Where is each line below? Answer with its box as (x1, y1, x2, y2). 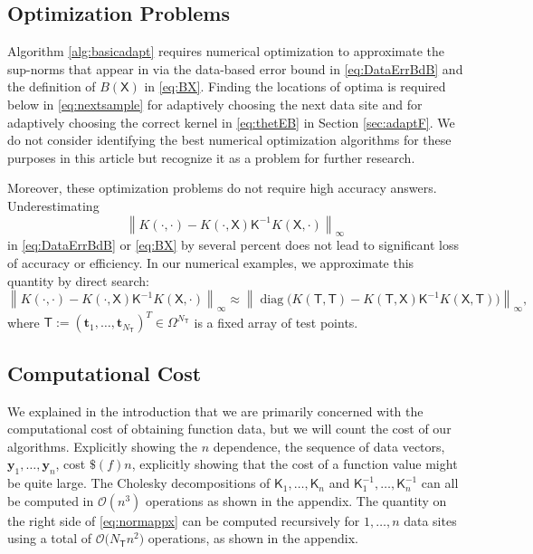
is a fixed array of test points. (194, 312, 358, 331)
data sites (404, 511, 457, 530)
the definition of (7, 77, 96, 96)
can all (421, 473, 459, 492)
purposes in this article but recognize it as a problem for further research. (7, 148, 415, 167)
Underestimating (7, 196, 100, 215)
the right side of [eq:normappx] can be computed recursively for (7, 511, 360, 530)
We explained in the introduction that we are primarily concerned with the (7, 401, 424, 420)
